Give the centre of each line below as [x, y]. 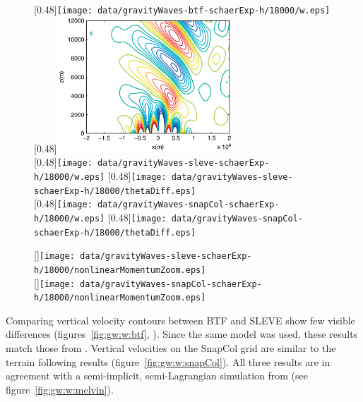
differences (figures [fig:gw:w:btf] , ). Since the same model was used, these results [182, 334]
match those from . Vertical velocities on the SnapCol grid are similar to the [171, 348]
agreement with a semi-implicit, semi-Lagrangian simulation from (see [157, 376]
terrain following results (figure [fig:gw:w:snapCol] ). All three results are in [168, 361]
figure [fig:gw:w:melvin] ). [60, 389]
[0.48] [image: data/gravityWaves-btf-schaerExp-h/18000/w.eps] [182, 9]
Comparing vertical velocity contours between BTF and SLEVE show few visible [180, 320]
